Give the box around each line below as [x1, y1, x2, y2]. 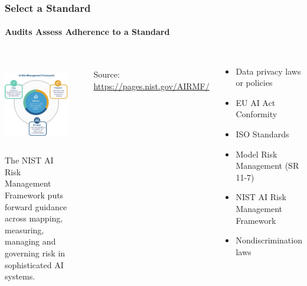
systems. [5, 270, 35, 282]
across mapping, [5, 212, 63, 224]
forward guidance [5, 200, 67, 213]
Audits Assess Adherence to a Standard [5, 25, 170, 38]
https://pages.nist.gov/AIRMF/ [93, 79, 210, 92]
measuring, [5, 223, 44, 236]
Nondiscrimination [236, 234, 302, 246]
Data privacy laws [236, 65, 301, 77]
